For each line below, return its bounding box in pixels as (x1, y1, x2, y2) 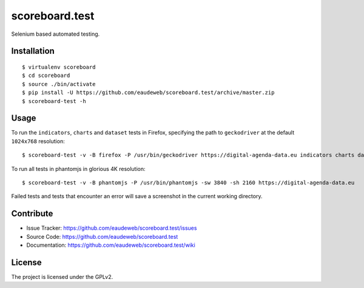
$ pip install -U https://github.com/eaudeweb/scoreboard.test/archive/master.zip (22, 89, 275, 96)
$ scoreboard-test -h (22, 98, 86, 104)
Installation (11, 46, 55, 56)
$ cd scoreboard (22, 72, 70, 79)
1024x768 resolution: (11, 137, 65, 145)
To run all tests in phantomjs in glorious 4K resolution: (11, 165, 146, 172)
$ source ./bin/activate (22, 81, 96, 87)
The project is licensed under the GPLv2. (11, 273, 113, 280)
